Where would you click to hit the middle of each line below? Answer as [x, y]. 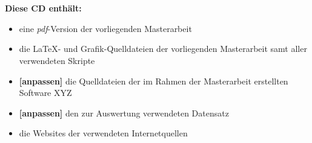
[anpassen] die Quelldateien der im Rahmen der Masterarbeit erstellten [154, 81]
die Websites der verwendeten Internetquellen [103, 133]
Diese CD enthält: [43, 8]
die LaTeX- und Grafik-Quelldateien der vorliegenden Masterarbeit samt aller [163, 49]
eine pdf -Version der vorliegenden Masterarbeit [105, 28]
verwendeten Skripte [57, 60]
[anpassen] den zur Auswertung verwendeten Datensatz [124, 113]
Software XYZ [45, 93]
